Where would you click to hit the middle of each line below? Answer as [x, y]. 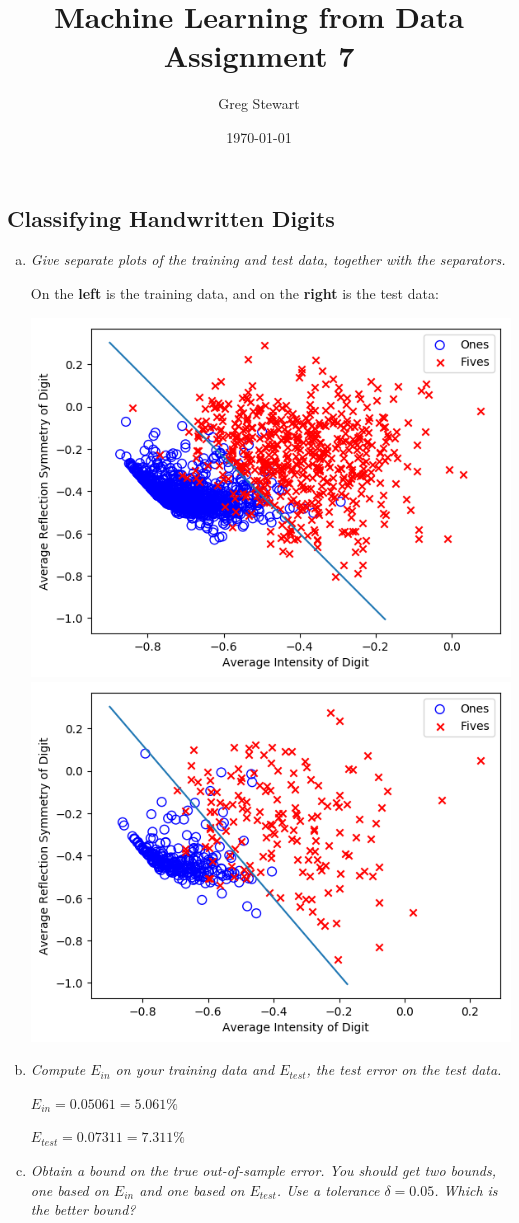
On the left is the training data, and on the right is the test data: [234, 292]
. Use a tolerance [328, 1189]
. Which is [466, 1189]
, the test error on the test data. [404, 1069]
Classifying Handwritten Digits [171, 217]
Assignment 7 [259, 55]
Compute [58, 1069]
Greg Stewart [259, 103]
